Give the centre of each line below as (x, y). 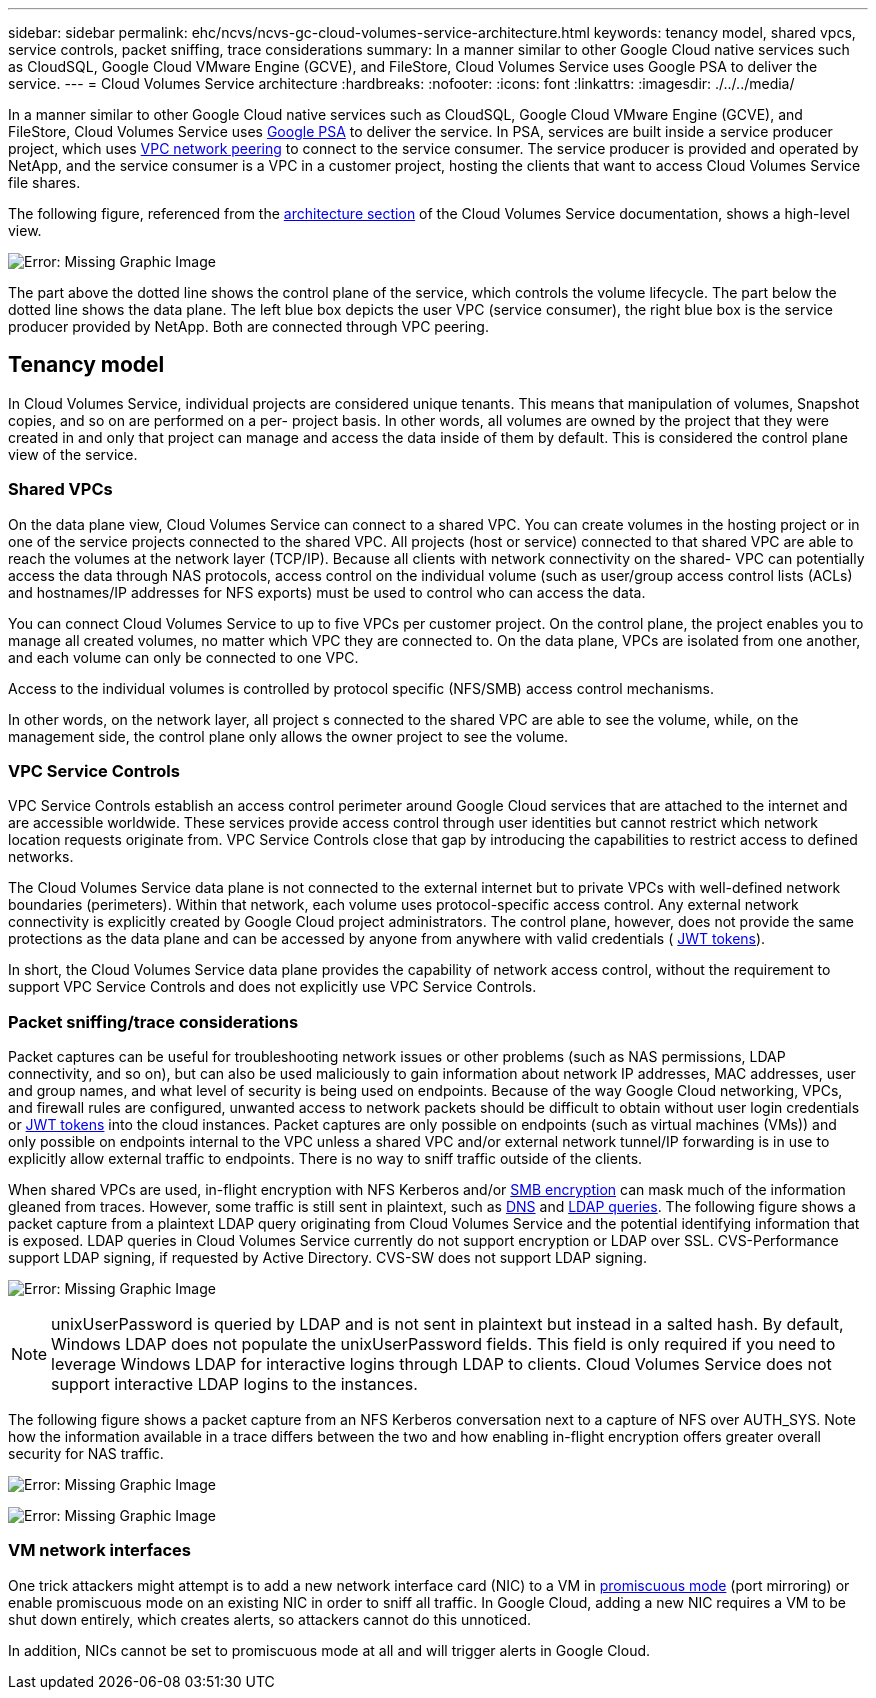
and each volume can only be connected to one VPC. (183, 657)
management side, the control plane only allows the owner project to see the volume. (288, 736)
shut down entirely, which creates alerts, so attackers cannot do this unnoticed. (269, 1619)
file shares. (44, 182)
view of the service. (73, 454)
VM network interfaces (99, 1550)
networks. (41, 857)
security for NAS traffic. (86, 1454)
